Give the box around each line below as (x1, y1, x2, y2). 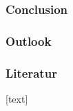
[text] (6, 91, 28, 105)
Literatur (6, 64, 57, 81)
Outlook (6, 32, 52, 49)
